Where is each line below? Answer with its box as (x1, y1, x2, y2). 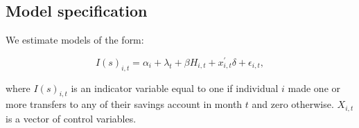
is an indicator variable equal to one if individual (71, 80, 279, 95)
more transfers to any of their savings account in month (6, 97, 243, 111)
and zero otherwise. (252, 97, 334, 111)
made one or (288, 80, 340, 95)
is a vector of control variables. (6, 111, 137, 125)
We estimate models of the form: (6, 33, 144, 47)
